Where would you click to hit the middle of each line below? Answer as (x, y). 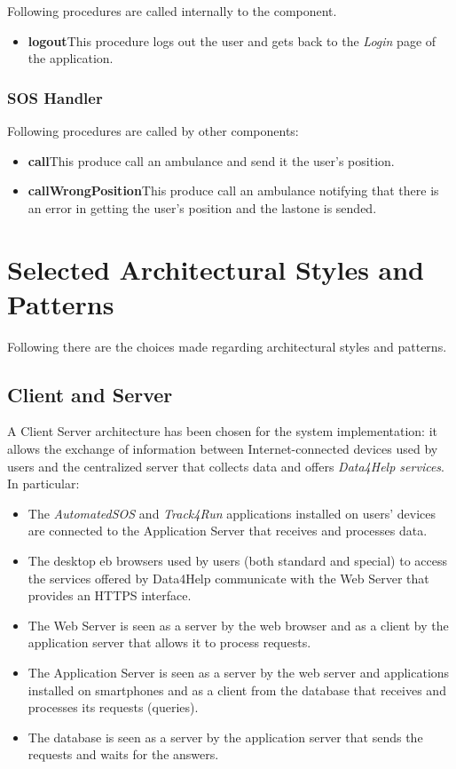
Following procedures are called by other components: (153, 131)
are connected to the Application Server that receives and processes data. (228, 531)
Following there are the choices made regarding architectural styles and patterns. (227, 346)
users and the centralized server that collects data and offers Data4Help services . (226, 466)
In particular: (43, 484)
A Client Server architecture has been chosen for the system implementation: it (223, 431)
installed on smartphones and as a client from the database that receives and (237, 690)
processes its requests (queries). (113, 707)
